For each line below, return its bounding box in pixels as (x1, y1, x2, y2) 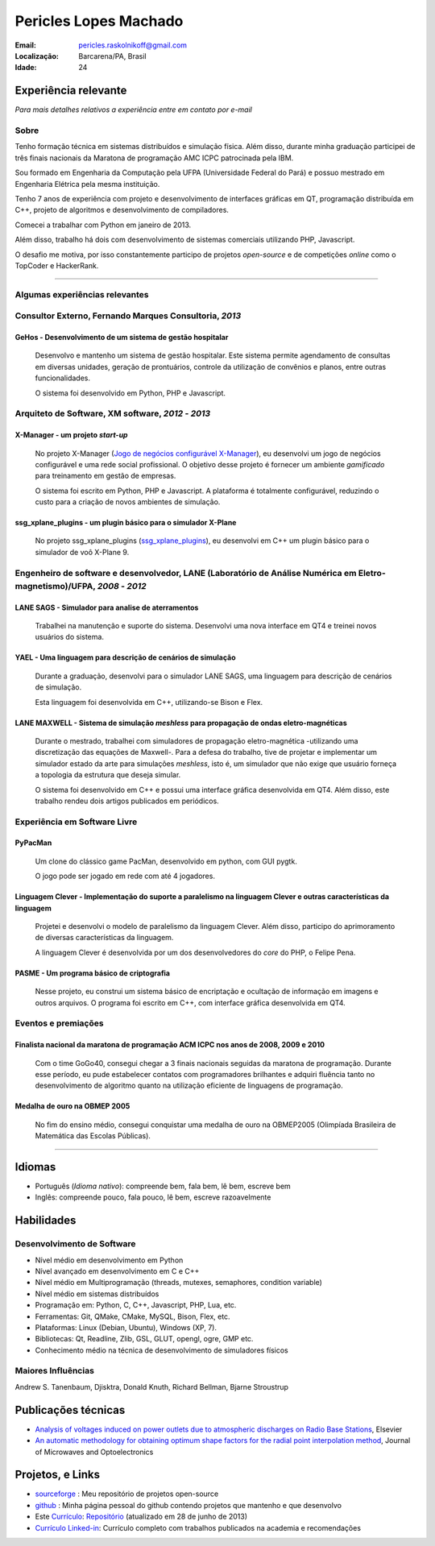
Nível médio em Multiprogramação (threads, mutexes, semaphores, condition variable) (35, 1278, 322, 1287)
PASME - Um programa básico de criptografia (14, 968, 171, 978)
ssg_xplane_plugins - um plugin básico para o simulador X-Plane (14, 518, 237, 528)
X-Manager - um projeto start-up (14, 430, 128, 440)
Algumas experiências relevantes (14, 288, 149, 300)
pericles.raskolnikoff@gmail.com (78, 40, 188, 50)
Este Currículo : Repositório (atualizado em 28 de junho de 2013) (35, 1511, 248, 1522)
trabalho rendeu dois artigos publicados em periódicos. (35, 796, 219, 806)
